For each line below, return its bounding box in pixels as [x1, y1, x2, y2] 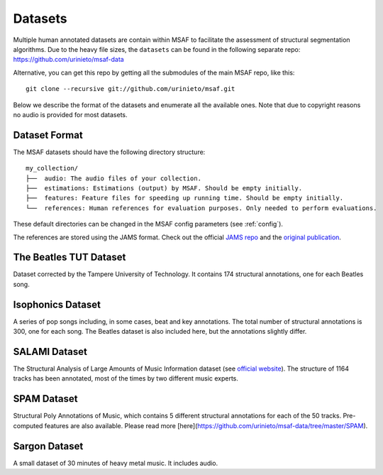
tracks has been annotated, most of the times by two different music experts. [13, 374, 239, 383]
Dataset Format [13, 129, 83, 141]
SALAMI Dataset [13, 345, 88, 358]
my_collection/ [26, 164, 79, 173]
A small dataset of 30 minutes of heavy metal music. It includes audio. [13, 459, 218, 467]
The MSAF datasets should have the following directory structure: [13, 148, 206, 156]
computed [13, 421, 43, 430]
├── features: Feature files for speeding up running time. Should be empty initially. [26, 194, 344, 202]
